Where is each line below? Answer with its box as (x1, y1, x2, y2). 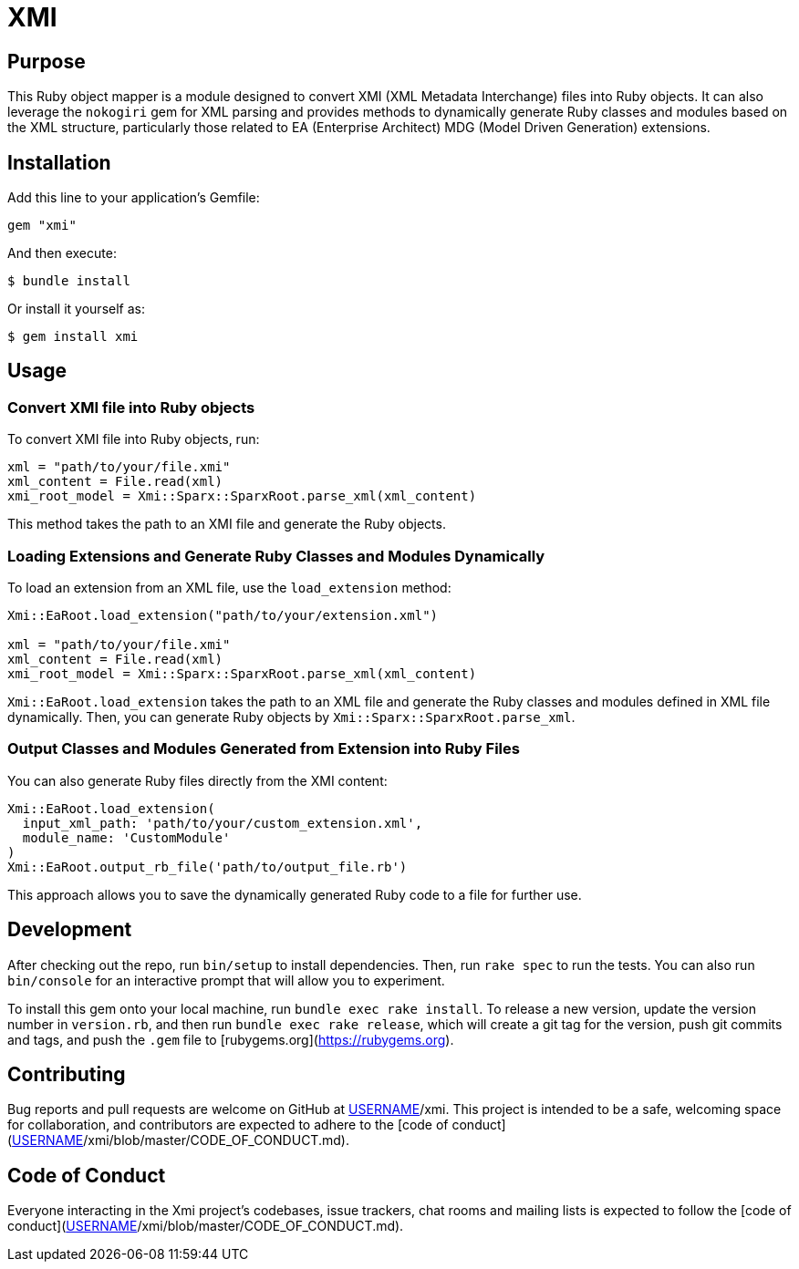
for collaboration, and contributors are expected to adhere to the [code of (7, 1117, 449, 1133)
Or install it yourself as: (7, 301, 145, 317)
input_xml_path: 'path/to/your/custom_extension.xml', (22, 815, 423, 831)
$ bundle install (7, 273, 130, 289)
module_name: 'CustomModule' (22, 830, 231, 845)
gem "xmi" (7, 218, 77, 233)
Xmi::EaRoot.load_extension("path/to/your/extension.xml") (7, 607, 439, 623)
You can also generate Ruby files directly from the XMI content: (7, 772, 388, 789)
